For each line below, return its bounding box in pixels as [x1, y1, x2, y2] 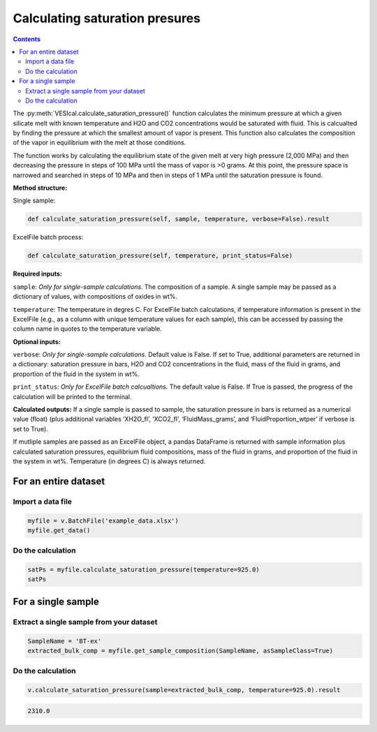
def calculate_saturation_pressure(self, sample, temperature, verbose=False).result [27, 215, 330, 223]
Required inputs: [13, 269, 63, 278]
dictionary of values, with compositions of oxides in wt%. [13, 292, 178, 301]
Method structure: [13, 184, 68, 192]
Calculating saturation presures [13, 10, 201, 26]
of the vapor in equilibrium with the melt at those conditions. [13, 138, 186, 147]
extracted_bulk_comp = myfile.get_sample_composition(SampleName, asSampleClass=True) [27, 647, 334, 655]
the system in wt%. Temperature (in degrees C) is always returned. [13, 457, 206, 465]
